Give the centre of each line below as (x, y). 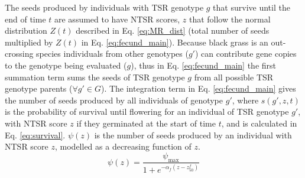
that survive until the (252, 7)
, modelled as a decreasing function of (123, 146)
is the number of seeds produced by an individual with (193, 135)
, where (245, 100)
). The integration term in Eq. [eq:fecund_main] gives (198, 88)
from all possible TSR (234, 77)
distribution (26, 30)
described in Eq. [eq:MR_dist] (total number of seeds (173, 30)
